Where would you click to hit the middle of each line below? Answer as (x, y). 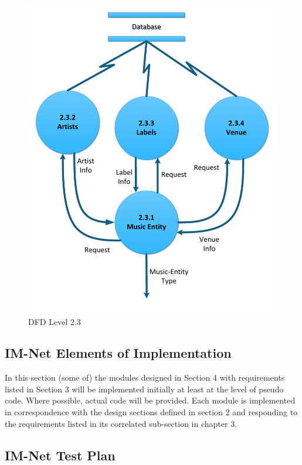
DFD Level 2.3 (55, 321)
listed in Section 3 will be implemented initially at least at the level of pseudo (144, 389)
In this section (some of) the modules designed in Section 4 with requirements (145, 377)
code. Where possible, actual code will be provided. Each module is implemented (150, 400)
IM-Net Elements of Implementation (118, 353)
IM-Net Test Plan (60, 455)
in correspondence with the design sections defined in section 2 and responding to (151, 412)
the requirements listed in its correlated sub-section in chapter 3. (121, 423)
